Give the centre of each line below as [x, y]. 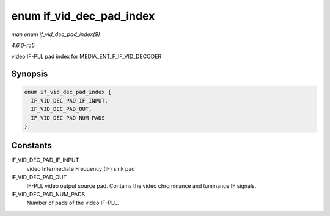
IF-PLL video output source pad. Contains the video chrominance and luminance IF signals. [141, 185]
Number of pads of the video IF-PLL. [73, 203]
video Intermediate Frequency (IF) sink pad [81, 168]
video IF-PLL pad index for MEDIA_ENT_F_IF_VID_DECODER [86, 56]
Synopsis [30, 74]
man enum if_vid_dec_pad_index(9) [56, 34]
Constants [31, 146]
